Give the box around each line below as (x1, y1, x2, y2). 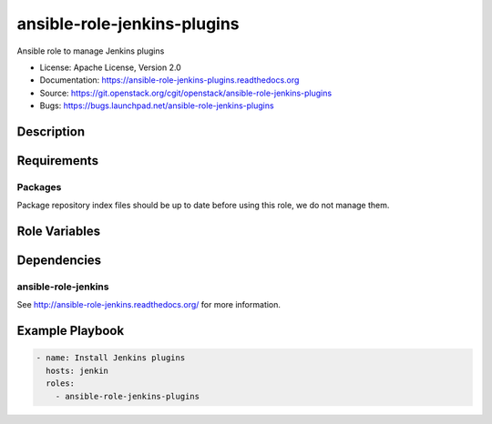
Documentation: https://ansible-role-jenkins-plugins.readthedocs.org (39, 75, 300, 86)
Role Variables (16, 224, 100, 239)
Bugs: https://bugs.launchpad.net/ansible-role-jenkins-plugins (39, 100, 274, 111)
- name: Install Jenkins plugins (36, 353, 186, 363)
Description (16, 124, 86, 139)
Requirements (16, 153, 99, 168)
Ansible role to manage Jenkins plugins (16, 45, 165, 56)
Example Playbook (16, 323, 125, 338)
